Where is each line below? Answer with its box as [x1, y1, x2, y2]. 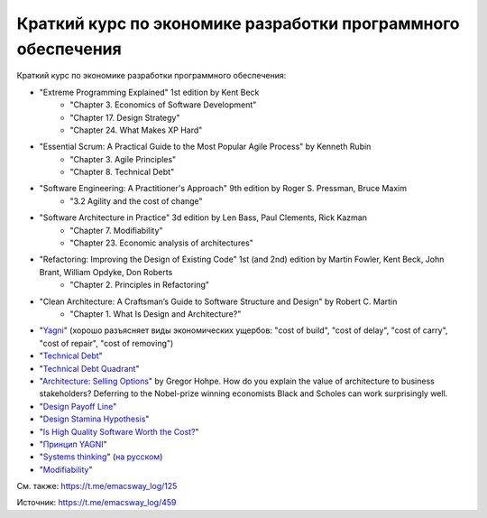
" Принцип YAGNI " [39, 439, 107, 449]
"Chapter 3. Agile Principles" [69, 153, 177, 164]
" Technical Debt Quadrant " [39, 363, 140, 374]
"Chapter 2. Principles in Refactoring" [69, 280, 210, 291]
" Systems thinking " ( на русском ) [39, 451, 163, 462]
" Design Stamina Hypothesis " [39, 413, 150, 424]
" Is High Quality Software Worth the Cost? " [39, 426, 199, 437]
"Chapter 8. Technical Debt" [69, 167, 175, 178]
